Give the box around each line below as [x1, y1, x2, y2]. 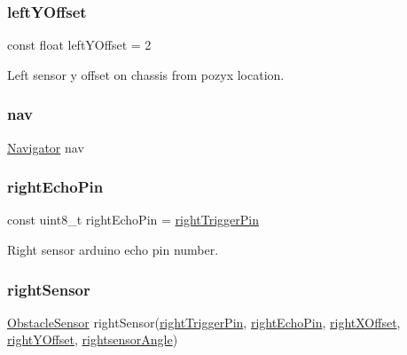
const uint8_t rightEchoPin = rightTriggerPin [7, 210, 259, 229]
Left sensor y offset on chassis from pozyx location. [7, 65, 285, 83]
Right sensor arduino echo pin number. [7, 241, 219, 259]
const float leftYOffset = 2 [7, 35, 152, 54]
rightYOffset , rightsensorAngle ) [7, 330, 178, 349]
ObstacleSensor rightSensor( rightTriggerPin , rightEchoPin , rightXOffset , [7, 312, 401, 331]
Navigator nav [7, 138, 84, 156]
